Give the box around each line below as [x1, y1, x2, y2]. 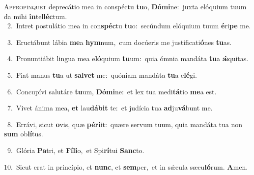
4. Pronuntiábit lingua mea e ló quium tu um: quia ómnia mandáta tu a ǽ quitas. [7, 53, 249, 64]
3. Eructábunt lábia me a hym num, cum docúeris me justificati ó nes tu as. [7, 37, 232, 47]
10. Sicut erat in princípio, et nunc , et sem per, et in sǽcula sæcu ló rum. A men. [4, 161, 248, 172]
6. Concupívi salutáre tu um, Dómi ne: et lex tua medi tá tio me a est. [7, 86, 217, 96]
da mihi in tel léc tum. [4, 11, 67, 21]
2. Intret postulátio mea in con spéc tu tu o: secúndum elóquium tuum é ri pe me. [7, 21, 251, 31]
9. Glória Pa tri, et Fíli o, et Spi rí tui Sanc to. [7, 145, 144, 155]
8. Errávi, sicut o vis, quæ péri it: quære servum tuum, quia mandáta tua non [7, 119, 242, 129]
